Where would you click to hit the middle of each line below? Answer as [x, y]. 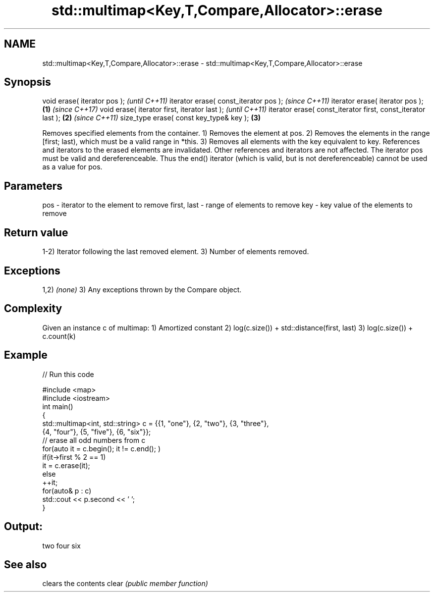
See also [26, 564]
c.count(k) [59, 336]
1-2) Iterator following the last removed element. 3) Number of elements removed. [176, 252]
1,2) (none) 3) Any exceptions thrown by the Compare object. [142, 289]
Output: [23, 527]
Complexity [33, 309]
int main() [58, 406]
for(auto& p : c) [67, 490]
